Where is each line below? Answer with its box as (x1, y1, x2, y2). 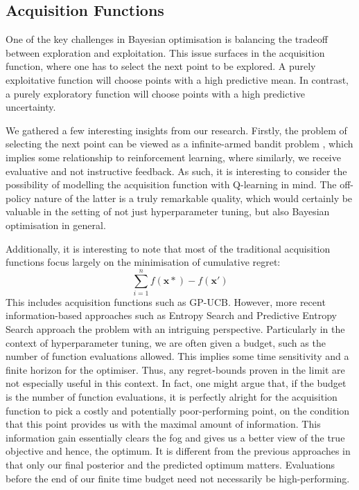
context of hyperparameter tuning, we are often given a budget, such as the (6, 335, 326, 350)
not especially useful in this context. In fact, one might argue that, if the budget (6, 376, 347, 390)
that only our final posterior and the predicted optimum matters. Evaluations (6, 457, 335, 471)
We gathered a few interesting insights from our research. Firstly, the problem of (6, 122, 347, 137)
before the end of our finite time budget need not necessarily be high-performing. (6, 471, 350, 485)
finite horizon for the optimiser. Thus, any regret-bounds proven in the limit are (6, 362, 345, 376)
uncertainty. (6, 100, 56, 114)
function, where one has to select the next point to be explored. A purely (6, 59, 316, 73)
